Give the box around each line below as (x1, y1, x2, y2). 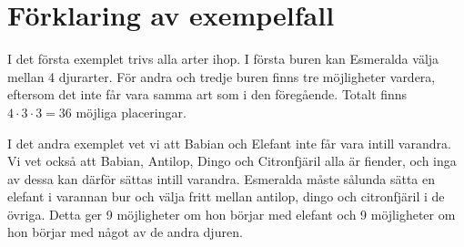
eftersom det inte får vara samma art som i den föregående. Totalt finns (7, 85, 408, 104)
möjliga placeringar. (76, 102, 187, 121)
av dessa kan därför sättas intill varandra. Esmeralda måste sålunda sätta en (7, 169, 436, 188)
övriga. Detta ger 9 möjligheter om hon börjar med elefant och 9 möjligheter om (7, 204, 456, 223)
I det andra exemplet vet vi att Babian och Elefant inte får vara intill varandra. (7, 133, 451, 152)
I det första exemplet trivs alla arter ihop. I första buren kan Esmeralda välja (7, 49, 439, 68)
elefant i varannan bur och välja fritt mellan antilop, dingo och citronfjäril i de (7, 187, 445, 206)
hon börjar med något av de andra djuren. (7, 222, 243, 242)
